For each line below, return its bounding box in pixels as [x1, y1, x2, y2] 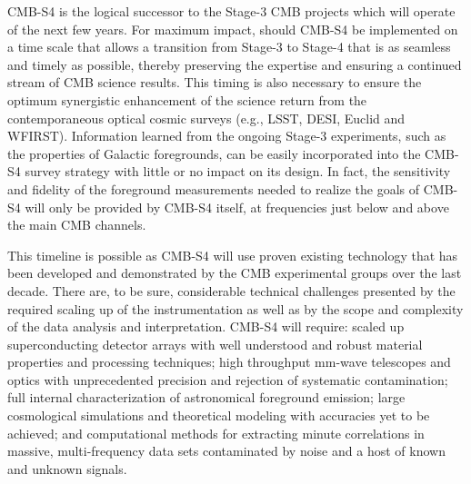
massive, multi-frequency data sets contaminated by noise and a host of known [7, 441, 446, 460]
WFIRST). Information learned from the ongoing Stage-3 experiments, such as [7, 126, 446, 145]
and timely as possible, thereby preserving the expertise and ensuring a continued [7, 54, 462, 74]
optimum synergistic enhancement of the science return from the [7, 90, 367, 109]
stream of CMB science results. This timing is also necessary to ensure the [7, 73, 422, 92]
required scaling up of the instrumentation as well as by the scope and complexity [7, 299, 464, 318]
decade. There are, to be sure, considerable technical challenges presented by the [7, 281, 456, 300]
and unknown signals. [7, 459, 127, 478]
